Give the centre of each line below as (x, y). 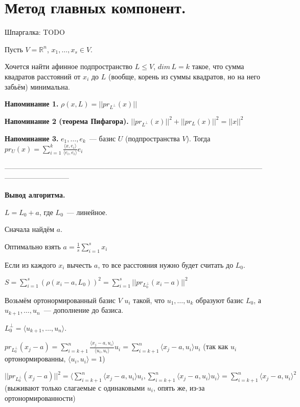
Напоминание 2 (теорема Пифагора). (67, 121)
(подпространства (153, 138)
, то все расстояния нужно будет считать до (166, 264)
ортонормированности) (40, 398)
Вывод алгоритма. (35, 195)
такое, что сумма (218, 66)
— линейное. (87, 212)
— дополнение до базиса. (84, 310)
